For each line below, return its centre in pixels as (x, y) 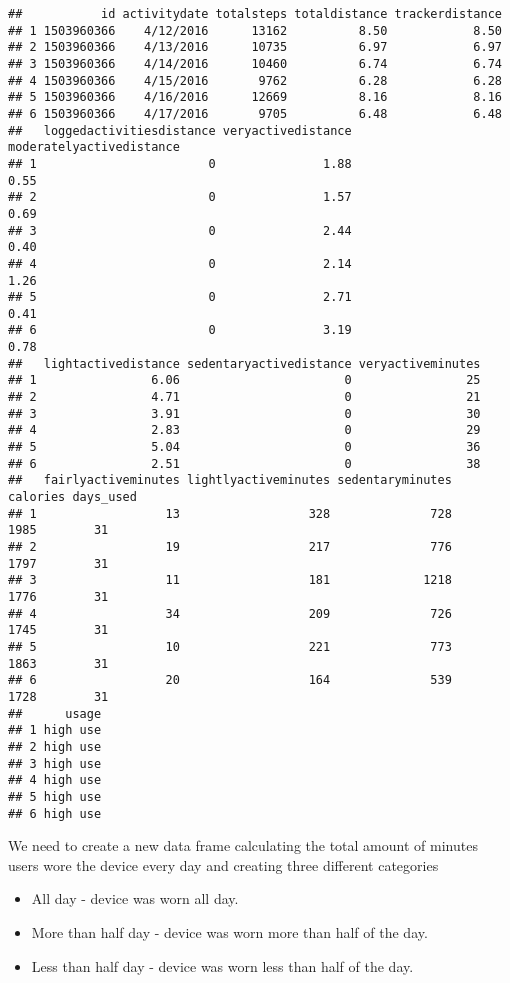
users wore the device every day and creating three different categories (223, 864)
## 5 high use (55, 796)
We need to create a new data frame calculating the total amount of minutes (243, 845)
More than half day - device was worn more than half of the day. (229, 931)
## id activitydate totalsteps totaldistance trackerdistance (255, 14)
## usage (55, 713)
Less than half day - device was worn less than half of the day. (222, 965)
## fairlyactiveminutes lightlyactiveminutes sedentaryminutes (230, 480)
